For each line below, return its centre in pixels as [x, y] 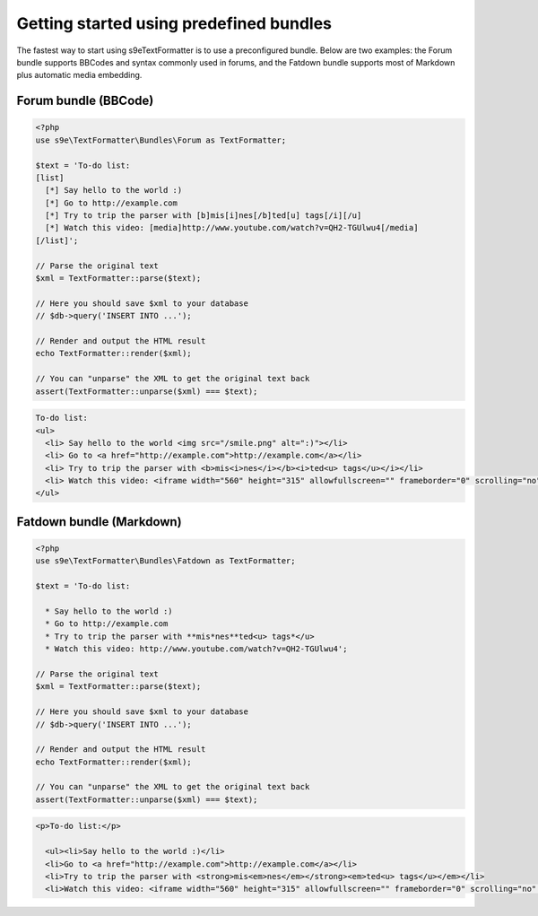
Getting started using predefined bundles [174, 23]
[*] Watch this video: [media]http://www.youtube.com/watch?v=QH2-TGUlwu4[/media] [232, 228]
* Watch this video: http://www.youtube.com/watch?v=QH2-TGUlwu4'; [196, 649]
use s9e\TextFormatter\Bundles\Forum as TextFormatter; [161, 140]
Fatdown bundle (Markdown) [100, 522]
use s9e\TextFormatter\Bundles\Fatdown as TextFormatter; [165, 561]
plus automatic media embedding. [79, 75]
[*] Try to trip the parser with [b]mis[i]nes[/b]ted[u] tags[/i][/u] [204, 216]
